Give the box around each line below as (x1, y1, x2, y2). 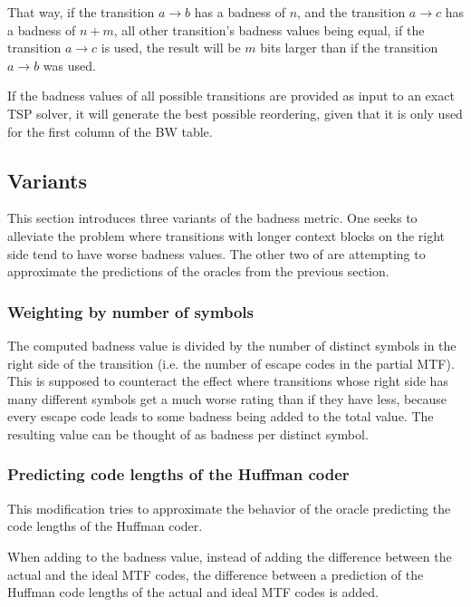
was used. (43, 55, 96, 74)
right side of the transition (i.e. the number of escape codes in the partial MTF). (7, 353, 455, 372)
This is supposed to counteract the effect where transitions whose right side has (7, 371, 448, 390)
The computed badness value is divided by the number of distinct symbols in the (7, 335, 457, 354)
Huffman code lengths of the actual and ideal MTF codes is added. (7, 583, 379, 602)
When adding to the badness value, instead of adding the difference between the (7, 546, 452, 565)
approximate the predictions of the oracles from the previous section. (7, 262, 389, 281)
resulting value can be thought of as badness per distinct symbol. (7, 424, 369, 443)
